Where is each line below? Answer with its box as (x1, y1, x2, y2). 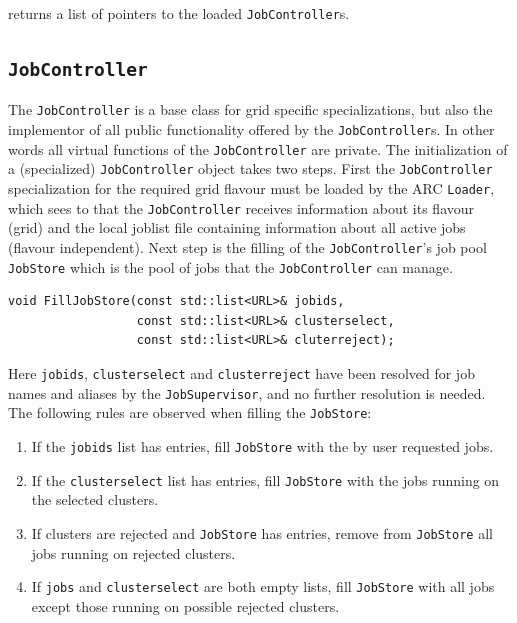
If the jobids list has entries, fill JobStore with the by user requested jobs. (31, 436, 494, 457)
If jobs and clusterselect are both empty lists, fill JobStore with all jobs (31, 576, 495, 597)
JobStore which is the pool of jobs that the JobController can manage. (8, 256, 453, 277)
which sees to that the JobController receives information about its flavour (8, 197, 475, 218)
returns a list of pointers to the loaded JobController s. (8, 3, 350, 23)
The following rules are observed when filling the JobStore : (8, 402, 372, 423)
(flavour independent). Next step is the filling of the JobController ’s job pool (8, 236, 487, 257)
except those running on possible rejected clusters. (31, 595, 340, 616)
